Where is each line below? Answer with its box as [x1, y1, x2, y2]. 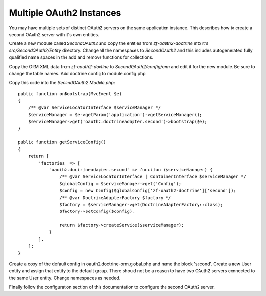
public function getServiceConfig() [18, 139, 106, 145]
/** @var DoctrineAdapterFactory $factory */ [59, 195, 171, 200]
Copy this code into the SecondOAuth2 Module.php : [9, 80, 115, 85]
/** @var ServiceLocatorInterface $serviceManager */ [28, 105, 161, 111]
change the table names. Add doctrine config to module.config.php [9, 70, 146, 76]
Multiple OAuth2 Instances [9, 7, 121, 18]
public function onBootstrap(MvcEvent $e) [18, 91, 122, 96]
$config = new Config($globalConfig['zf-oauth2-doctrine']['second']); [59, 188, 236, 194]
